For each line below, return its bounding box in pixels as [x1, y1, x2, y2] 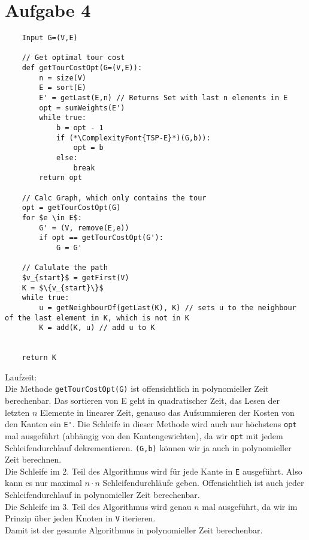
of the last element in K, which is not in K [5, 313, 189, 322]
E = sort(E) [39, 83, 87, 92]
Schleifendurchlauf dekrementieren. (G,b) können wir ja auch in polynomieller [5, 441, 292, 454]
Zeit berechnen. [5, 453, 62, 466]
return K [22, 353, 56, 362]
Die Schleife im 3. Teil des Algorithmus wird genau [5, 500, 192, 512]
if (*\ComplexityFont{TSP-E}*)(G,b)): [56, 133, 211, 142]
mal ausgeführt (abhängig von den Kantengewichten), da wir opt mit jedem [5, 429, 283, 442]
